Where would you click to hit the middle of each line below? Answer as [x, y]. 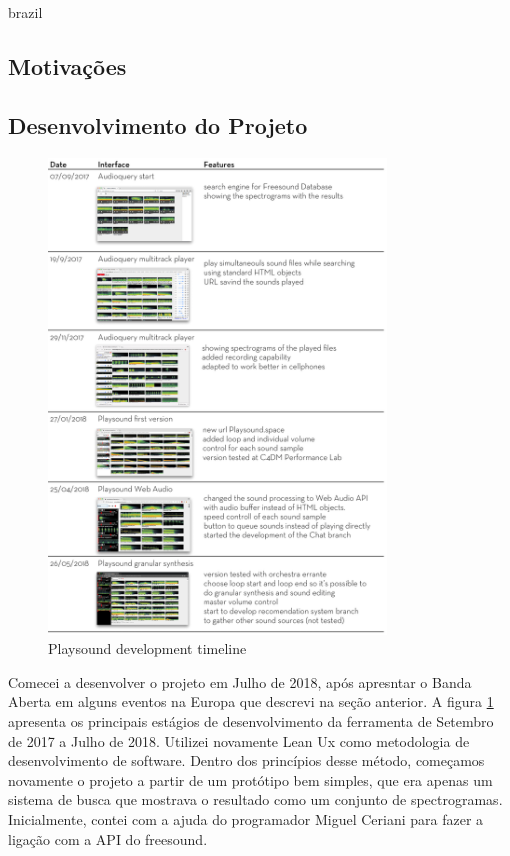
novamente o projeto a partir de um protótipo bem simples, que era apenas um [250, 779]
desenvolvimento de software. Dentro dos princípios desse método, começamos [246, 760]
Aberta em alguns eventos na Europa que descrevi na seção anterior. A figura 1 [251, 701]
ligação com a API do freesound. [108, 838]
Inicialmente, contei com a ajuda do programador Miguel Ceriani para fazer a [246, 819]
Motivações [67, 65]
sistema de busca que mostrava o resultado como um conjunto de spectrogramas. [255, 799]
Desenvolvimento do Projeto [158, 124]
